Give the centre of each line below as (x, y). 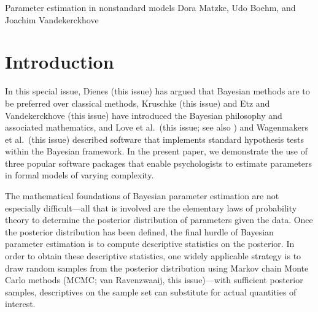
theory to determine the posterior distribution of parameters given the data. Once (159, 220)
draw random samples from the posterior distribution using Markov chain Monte (157, 268)
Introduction (60, 62)
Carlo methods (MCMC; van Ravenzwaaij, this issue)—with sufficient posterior (154, 280)
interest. (20, 304)
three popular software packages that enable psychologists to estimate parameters (159, 163)
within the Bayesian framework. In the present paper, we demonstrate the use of (156, 151)
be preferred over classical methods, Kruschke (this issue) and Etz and (138, 103)
